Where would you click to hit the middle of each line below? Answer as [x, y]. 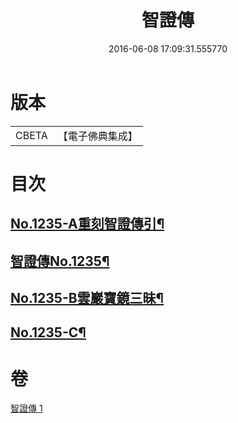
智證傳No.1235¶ [60, 261]
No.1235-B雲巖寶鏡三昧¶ [87, 298]
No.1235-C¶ [48, 332]
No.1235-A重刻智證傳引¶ [87, 224]
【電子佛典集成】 [97, 136]
